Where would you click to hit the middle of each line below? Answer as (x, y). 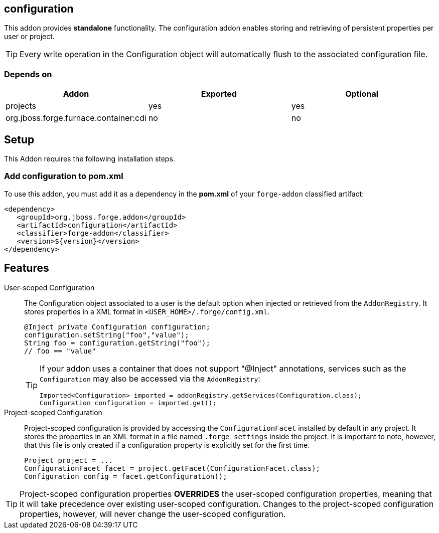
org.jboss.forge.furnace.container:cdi (76, 118)
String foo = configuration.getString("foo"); (117, 343)
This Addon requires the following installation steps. (90, 159)
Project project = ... (69, 460)
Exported (219, 94)
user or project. (29, 37)
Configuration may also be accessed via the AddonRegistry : (150, 378)
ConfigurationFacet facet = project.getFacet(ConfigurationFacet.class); (172, 468)
